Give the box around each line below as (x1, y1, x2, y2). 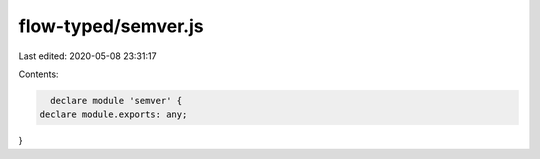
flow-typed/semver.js (18, 15, 204, 37)
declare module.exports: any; (39, 109, 188, 120)
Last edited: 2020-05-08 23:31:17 (18, 50, 157, 62)
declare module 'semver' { (50, 95, 183, 106)
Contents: (18, 68, 59, 80)
